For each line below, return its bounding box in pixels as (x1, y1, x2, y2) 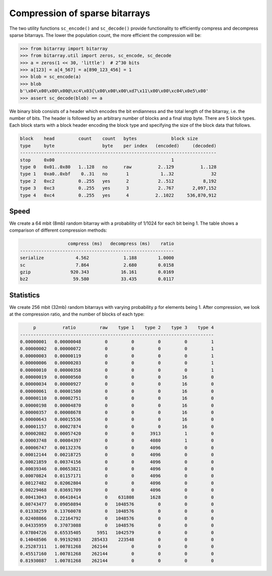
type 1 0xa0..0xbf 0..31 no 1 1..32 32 (20, 171, 217, 177)
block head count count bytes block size (20, 136, 198, 141)
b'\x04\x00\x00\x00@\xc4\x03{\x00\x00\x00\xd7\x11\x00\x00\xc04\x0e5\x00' (20, 88, 209, 94)
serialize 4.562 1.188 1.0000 (20, 255, 174, 261)
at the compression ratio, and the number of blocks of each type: (9, 311, 145, 318)
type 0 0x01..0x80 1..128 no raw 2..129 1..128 (20, 164, 217, 170)
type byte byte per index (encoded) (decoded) (20, 143, 217, 148)
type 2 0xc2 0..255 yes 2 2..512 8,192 (20, 178, 217, 184)
